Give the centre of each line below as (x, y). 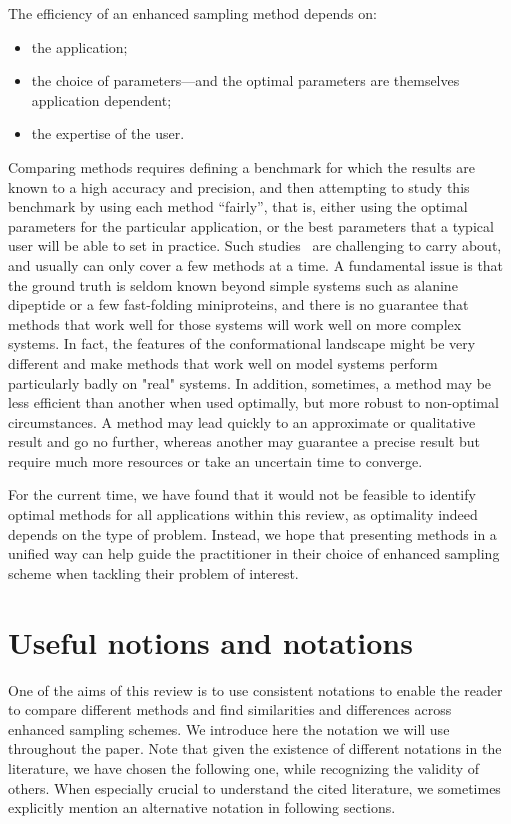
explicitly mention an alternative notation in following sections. (202, 807)
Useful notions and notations (210, 641)
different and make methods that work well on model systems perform (223, 362)
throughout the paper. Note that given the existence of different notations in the (255, 748)
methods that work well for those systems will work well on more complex (235, 323)
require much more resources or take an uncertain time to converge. (215, 460)
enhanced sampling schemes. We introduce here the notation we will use (229, 728)
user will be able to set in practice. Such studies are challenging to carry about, (255, 245)
